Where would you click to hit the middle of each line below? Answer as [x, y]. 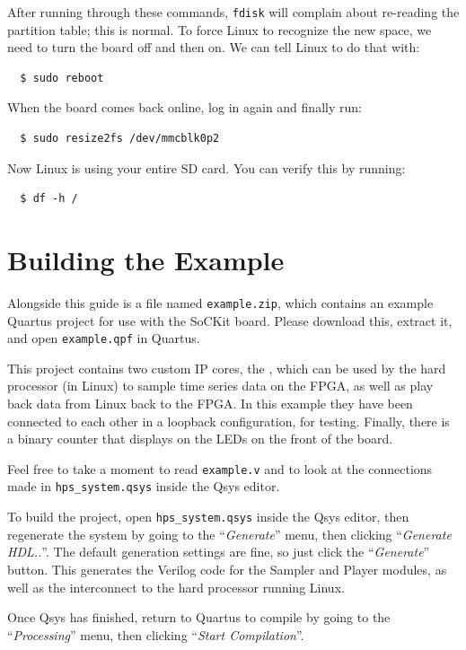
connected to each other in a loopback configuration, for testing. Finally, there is [229, 421]
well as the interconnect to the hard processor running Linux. [176, 587]
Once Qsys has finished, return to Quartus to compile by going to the [199, 617]
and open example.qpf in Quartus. [104, 338]
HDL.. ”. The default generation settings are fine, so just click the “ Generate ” [219, 552]
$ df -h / [49, 199]
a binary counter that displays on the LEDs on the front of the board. [200, 439]
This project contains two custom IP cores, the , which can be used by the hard [227, 368]
